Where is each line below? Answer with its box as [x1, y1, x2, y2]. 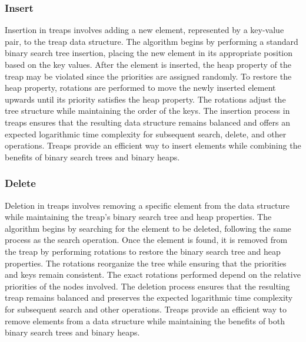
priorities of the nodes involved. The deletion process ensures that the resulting [5, 279, 290, 292]
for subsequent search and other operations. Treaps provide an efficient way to [5, 302, 287, 315]
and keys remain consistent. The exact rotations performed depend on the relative [5, 268, 301, 281]
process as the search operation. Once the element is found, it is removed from [5, 234, 288, 246]
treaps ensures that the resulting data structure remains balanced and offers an [5, 116, 290, 128]
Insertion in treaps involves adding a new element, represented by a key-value [5, 24, 284, 36]
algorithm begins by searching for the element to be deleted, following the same [5, 222, 291, 234]
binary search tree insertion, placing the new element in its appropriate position [5, 47, 293, 59]
